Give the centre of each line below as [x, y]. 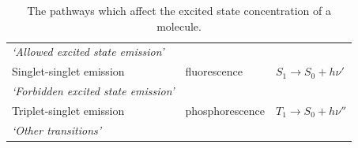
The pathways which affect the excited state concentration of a [179, 10]
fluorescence [214, 71]
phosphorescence [225, 110]
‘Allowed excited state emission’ [88, 52]
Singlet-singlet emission [68, 71]
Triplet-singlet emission [68, 110]
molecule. [179, 26]
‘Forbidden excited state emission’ [93, 91]
